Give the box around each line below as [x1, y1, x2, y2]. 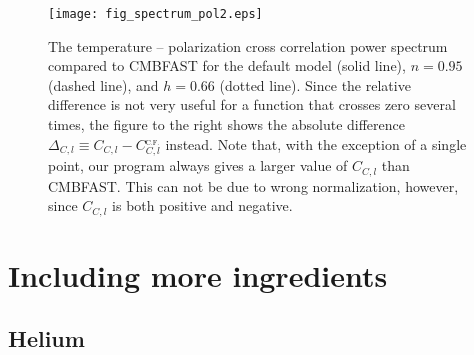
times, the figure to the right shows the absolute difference [48, 114, 405, 135]
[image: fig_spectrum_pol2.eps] [48, 7, 263, 21]
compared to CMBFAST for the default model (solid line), [48, 55, 406, 76]
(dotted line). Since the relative [219, 74, 411, 95]
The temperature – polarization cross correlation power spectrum [48, 35, 448, 56]
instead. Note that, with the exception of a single [165, 133, 467, 154]
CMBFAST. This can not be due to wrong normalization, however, [48, 175, 459, 196]
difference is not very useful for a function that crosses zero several [48, 94, 456, 115]
